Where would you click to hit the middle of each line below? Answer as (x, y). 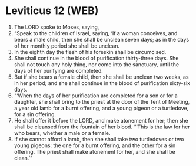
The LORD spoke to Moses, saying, (57, 27)
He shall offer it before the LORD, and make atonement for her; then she (101, 120)
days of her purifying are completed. (59, 70)
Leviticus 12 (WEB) (52, 11)
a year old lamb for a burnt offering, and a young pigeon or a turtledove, (101, 108)
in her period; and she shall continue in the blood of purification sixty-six (102, 83)
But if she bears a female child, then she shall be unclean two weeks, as (101, 77)
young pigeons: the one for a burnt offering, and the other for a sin (95, 145)
